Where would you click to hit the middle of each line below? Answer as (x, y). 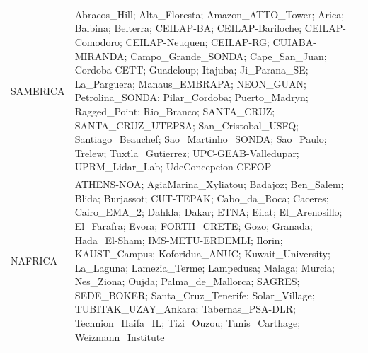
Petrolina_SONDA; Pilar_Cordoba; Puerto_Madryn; (191, 97)
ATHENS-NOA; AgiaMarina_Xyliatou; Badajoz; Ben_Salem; (209, 184)
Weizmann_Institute (120, 336)
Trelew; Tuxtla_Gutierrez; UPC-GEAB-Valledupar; (187, 152)
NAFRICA (34, 260)
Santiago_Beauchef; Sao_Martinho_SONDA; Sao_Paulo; (201, 139)
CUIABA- (294, 41)
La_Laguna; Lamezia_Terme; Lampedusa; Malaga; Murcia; (205, 267)
